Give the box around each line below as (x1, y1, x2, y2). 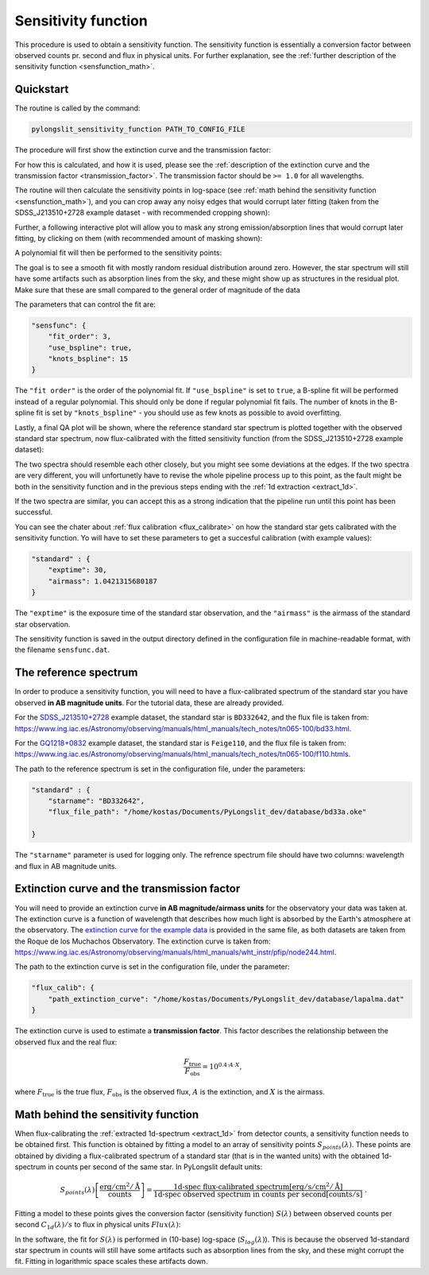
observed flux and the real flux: (14, 1037, 118, 1047)
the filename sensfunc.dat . (14, 645, 110, 655)
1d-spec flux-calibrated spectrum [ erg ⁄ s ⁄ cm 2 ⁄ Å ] (173, 1181, 343, 1192)
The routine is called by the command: (14, 103, 141, 113)
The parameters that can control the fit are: (14, 299, 157, 309)
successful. (14, 507, 53, 517)
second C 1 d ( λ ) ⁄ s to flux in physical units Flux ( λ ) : (14, 1220, 181, 1231)
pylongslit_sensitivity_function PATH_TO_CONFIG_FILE (31, 125, 245, 134)
